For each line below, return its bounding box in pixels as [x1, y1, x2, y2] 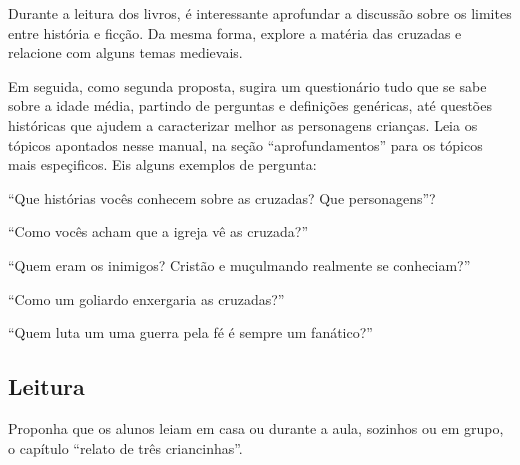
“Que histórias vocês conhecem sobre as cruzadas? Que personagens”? [8, 187, 436, 208]
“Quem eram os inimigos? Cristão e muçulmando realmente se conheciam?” [8, 254, 471, 275]
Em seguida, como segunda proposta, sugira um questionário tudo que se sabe [8, 75, 487, 96]
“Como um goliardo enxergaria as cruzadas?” [8, 288, 285, 309]
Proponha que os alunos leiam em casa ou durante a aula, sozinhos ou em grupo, [8, 417, 504, 438]
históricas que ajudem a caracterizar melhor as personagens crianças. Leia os [8, 114, 478, 135]
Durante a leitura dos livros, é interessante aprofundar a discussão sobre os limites [8, 3, 512, 23]
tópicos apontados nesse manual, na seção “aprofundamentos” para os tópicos [8, 134, 483, 155]
